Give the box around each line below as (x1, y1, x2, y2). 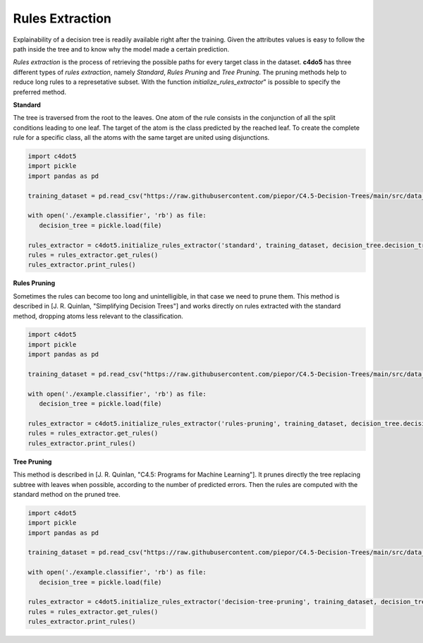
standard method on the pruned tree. (13, 490, 121, 498)
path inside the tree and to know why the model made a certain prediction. (13, 44, 229, 53)
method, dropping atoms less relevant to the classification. (13, 311, 183, 320)
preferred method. (13, 88, 67, 96)
